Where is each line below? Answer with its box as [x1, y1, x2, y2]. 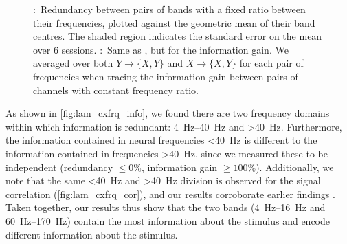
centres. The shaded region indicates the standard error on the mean [33, 29, 322, 43]
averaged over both [33, 56, 113, 70]
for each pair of [239, 56, 304, 70]
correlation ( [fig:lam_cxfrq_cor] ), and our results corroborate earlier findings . [5, 186, 335, 201]
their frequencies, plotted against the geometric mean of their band [33, 15, 315, 30]
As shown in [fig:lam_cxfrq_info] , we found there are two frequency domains [5, 106, 330, 120]
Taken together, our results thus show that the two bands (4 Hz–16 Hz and [5, 200, 326, 214]
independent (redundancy [5, 159, 113, 174]
